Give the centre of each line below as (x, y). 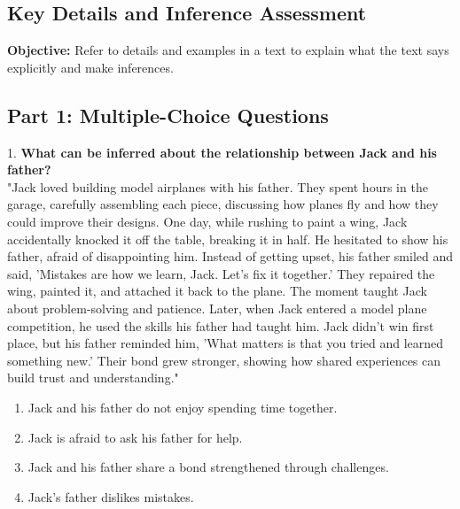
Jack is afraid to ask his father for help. (135, 437)
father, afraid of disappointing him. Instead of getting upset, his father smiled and (230, 256)
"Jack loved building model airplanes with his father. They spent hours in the (218, 186)
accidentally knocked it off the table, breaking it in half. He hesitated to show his (228, 239)
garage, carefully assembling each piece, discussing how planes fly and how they (223, 204)
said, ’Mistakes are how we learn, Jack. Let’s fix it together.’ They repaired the (221, 273)
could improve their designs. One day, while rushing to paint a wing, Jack (207, 221)
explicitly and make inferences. (90, 67)
